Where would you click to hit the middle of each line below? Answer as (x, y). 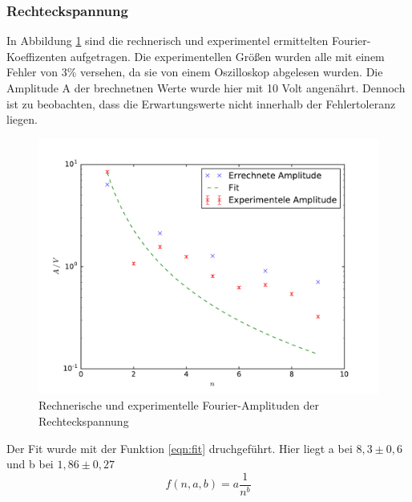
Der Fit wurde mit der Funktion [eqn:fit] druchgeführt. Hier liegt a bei (180, 448)
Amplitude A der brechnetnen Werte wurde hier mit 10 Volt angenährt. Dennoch (206, 88)
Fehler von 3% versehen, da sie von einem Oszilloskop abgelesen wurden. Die (195, 72)
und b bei (30, 464)
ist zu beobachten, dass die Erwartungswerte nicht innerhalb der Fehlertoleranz (201, 103)
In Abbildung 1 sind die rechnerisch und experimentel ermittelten (168, 41)
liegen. (22, 119)
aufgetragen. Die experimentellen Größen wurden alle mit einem (227, 56)
